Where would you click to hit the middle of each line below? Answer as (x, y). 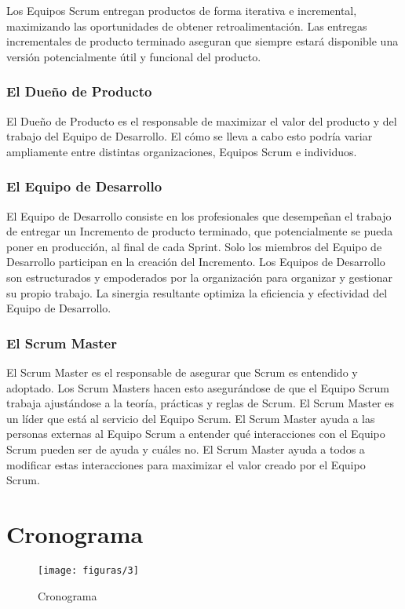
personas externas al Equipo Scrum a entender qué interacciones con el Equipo (196, 434)
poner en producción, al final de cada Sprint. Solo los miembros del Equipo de (194, 246)
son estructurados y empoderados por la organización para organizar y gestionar (199, 277)
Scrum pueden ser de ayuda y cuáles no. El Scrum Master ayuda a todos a (186, 449)
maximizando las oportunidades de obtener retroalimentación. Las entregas (187, 26)
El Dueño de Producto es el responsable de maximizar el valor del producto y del (202, 120)
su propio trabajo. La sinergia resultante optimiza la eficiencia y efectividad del (197, 292)
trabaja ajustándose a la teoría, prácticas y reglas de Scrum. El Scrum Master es (201, 403)
